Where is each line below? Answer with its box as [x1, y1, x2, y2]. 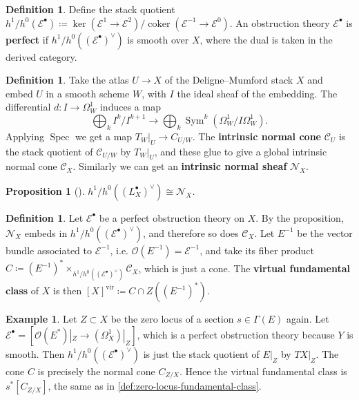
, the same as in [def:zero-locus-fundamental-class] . [48, 379, 262, 393]
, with [142, 86, 166, 100]
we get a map [75, 128, 133, 143]
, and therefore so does [142, 225, 239, 240]
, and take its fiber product [200, 242, 314, 257]
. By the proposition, [255, 210, 344, 225]
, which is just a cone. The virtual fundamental [138, 260, 350, 275]
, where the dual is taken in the [200, 32, 333, 46]
